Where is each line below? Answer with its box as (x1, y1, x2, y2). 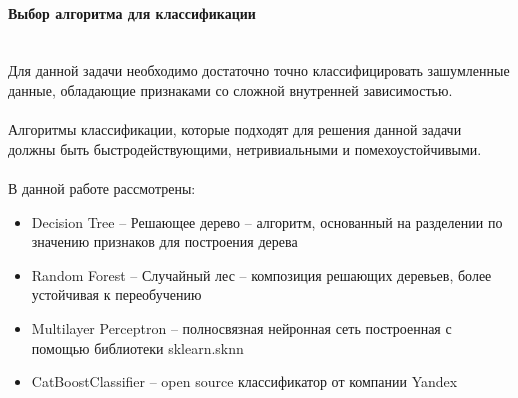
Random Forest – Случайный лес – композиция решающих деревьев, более (31, 264, 492, 285)
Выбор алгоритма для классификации (8, 2, 256, 23)
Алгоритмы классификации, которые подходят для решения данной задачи (8, 119, 462, 140)
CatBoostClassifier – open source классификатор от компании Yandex (31, 371, 458, 392)
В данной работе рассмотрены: (8, 177, 196, 198)
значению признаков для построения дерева (31, 231, 298, 252)
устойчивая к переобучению (31, 284, 202, 305)
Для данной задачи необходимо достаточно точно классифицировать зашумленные (8, 60, 510, 81)
